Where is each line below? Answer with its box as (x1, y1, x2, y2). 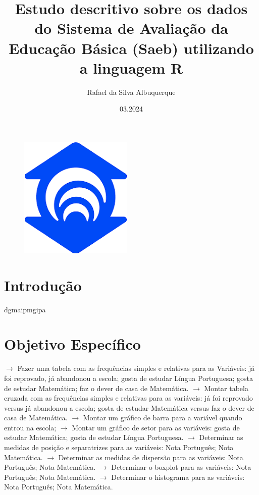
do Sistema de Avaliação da (34, 18, 228, 38)
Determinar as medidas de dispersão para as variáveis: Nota (58, 452, 243, 462)
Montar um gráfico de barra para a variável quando (83, 412, 242, 423)
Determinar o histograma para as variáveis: (111, 471, 245, 482)
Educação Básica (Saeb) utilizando (9, 37, 254, 58)
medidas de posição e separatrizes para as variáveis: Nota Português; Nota (4, 442, 234, 453)
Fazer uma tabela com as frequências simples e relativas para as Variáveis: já (17, 363, 255, 373)
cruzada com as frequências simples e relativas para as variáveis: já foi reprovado (4, 393, 253, 403)
